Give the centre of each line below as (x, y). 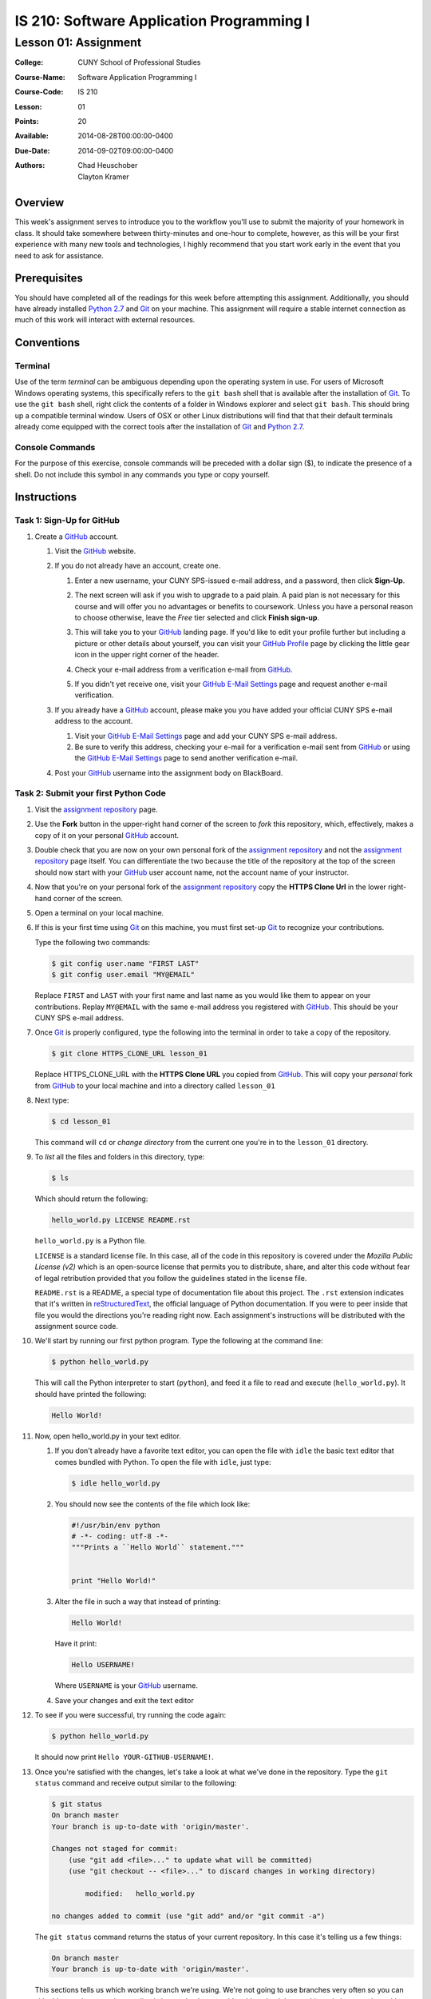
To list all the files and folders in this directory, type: (120, 1157)
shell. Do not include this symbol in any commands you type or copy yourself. (142, 474)
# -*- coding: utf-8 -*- (120, 1536)
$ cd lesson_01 (81, 1122)
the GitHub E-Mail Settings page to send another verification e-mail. (186, 758)
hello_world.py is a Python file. (91, 1241)
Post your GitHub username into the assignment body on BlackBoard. (169, 772)
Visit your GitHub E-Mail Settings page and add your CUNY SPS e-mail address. (206, 736)
